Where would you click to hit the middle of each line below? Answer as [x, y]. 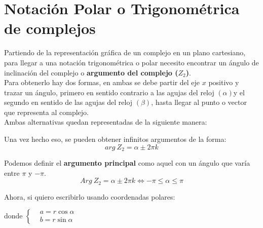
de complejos [50, 28]
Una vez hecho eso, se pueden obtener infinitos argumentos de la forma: [115, 139]
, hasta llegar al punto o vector [199, 102]
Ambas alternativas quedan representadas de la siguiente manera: [106, 122]
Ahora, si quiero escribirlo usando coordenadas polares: [90, 196]
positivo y [224, 82]
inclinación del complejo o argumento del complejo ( [91, 72]
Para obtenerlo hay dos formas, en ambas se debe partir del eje [102, 82]
